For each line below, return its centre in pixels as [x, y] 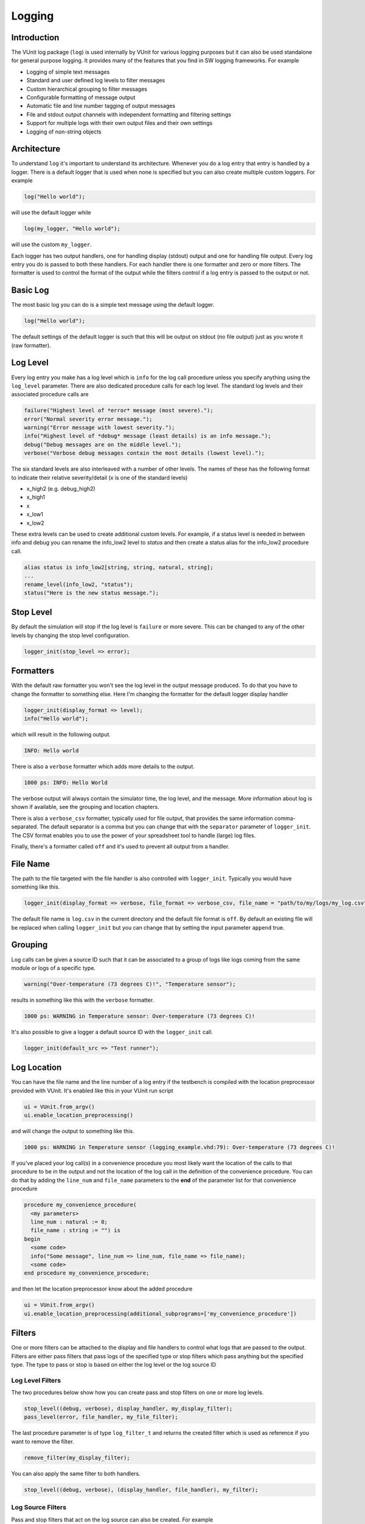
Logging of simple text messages [68, 72]
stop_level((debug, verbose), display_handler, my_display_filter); [128, 1409]
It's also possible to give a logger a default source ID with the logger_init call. [112, 1032]
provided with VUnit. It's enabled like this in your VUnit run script [92, 1091]
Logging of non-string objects [64, 132]
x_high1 [36, 497]
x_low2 [36, 523]
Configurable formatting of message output [81, 98]
